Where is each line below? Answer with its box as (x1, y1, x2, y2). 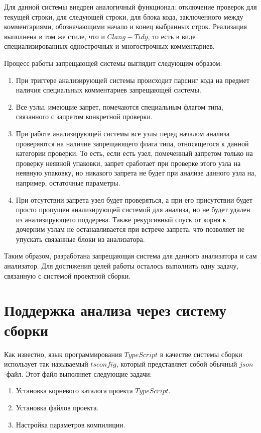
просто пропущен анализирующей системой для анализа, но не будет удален (16, 204, 250, 215)
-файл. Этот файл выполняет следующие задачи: (4, 368, 152, 379)
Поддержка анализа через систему (4, 300, 226, 320)
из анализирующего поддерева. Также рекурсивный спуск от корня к (16, 214, 226, 224)
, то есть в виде (148, 31, 196, 41)
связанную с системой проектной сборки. (4, 270, 131, 281)
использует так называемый (4, 359, 88, 369)
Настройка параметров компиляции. (16, 419, 125, 429)
